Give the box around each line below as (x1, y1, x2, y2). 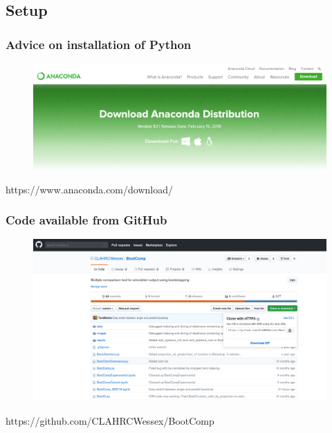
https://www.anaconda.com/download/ (6, 182, 173, 196)
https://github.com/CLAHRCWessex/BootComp (6, 413, 214, 427)
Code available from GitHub (6, 211, 167, 229)
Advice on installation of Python (6, 35, 192, 52)
